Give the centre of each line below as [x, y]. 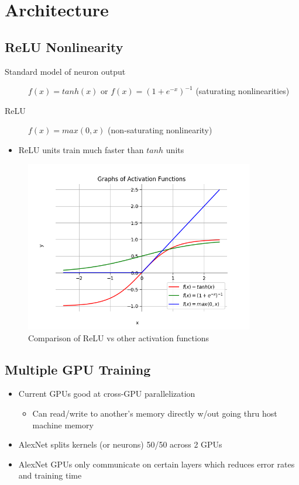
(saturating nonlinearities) [243, 91]
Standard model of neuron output [65, 71]
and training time [50, 475]
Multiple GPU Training [78, 369]
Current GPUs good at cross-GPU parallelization [107, 394]
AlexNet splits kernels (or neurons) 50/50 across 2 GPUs [120, 444]
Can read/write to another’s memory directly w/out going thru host [155, 413]
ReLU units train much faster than [81, 149]
